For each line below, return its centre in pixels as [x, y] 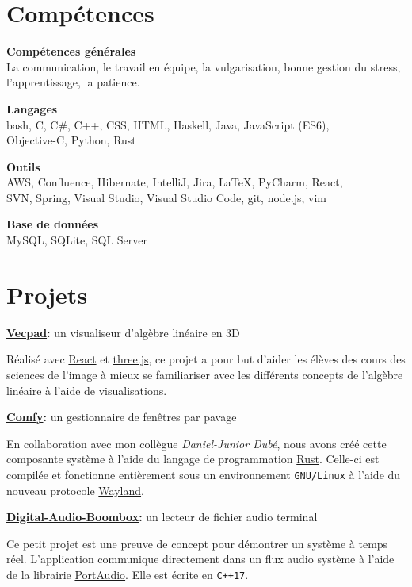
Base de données [53, 224]
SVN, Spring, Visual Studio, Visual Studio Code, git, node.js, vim [167, 197]
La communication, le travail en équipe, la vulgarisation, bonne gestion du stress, [204, 66]
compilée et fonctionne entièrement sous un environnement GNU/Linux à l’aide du [204, 474]
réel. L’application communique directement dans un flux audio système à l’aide [200, 559]
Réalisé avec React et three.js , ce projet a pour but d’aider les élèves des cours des [206, 359]
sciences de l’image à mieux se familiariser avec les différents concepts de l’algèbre [205, 374]
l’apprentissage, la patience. [73, 82]
